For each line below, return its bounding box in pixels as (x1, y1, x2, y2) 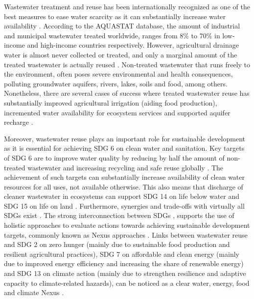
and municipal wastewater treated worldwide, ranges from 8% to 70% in (4, 30, 220, 40)
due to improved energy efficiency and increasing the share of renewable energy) (4, 258, 244, 269)
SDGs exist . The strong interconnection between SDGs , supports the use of (4, 210, 234, 220)
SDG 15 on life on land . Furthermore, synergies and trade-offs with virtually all (4, 200, 245, 211)
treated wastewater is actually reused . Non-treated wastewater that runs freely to (4, 59, 251, 69)
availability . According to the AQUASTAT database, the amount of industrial (4, 21, 240, 31)
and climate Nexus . (4, 287, 64, 298)
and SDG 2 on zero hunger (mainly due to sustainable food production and (4, 239, 230, 249)
